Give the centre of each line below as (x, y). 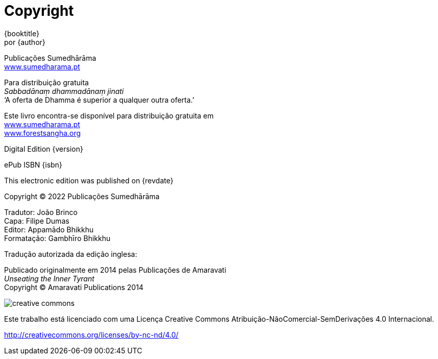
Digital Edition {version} (44, 149)
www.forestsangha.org (42, 133)
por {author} (25, 42)
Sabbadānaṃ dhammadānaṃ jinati (64, 91)
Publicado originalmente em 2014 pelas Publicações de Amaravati (115, 270)
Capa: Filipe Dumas (37, 221)
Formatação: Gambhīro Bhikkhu (57, 238)
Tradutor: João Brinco (41, 212)
